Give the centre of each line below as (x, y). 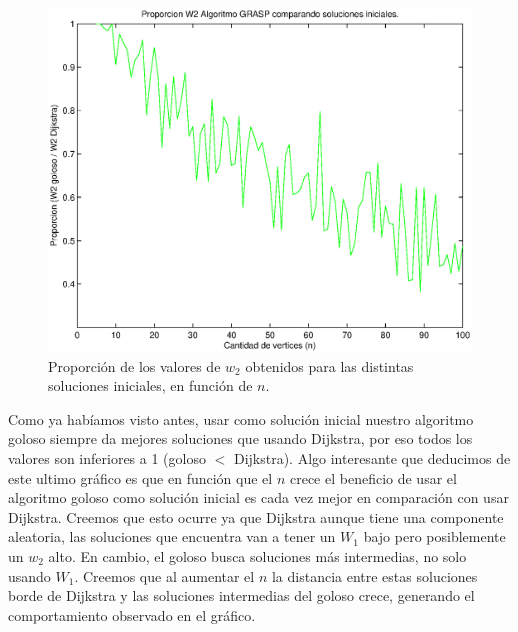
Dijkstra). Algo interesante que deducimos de (372, 458)
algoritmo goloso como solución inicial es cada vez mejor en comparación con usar (258, 497)
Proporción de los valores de (134, 365)
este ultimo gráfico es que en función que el (140, 477)
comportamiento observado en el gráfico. (132, 614)
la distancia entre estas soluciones (374, 575)
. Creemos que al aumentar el (164, 575)
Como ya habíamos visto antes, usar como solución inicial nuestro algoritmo (241, 418)
